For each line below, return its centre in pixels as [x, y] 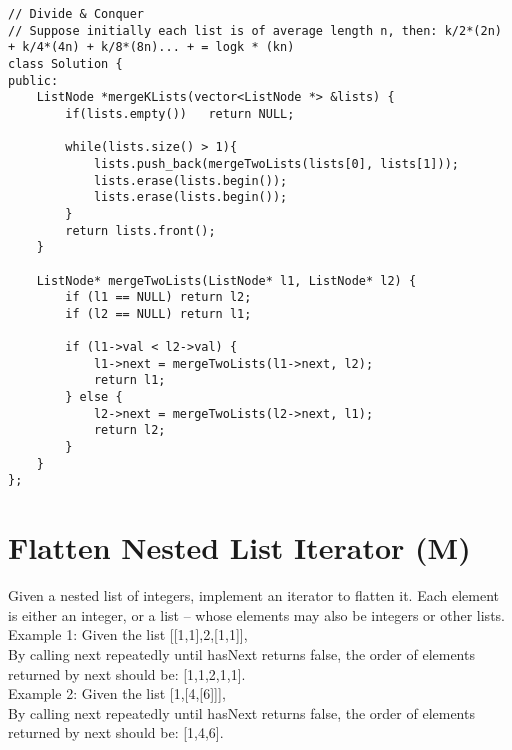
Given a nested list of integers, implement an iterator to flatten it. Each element [253, 595]
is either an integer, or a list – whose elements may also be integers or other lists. [256, 614]
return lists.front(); [140, 230]
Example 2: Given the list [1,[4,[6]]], [117, 693]
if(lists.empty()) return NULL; [180, 113]
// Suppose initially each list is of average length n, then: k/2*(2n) [255, 30]
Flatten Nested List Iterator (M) [239, 547]
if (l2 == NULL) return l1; [158, 313]
